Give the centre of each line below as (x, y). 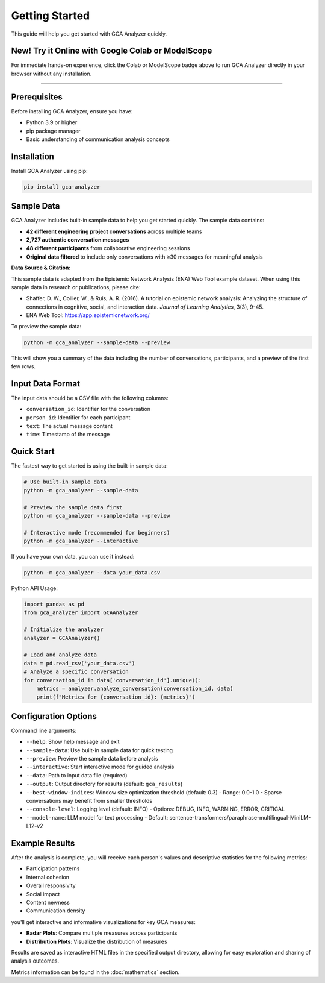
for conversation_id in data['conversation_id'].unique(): (113, 680)
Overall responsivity (51, 885)
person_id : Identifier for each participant (78, 417)
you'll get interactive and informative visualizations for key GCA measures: (103, 922)
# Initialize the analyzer (63, 630)
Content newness (48, 902)
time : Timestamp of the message (68, 435)
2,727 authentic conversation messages (78, 240)
